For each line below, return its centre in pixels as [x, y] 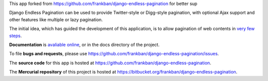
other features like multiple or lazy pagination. [56, 19]
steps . [16, 36]
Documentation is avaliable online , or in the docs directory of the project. [84, 44]
